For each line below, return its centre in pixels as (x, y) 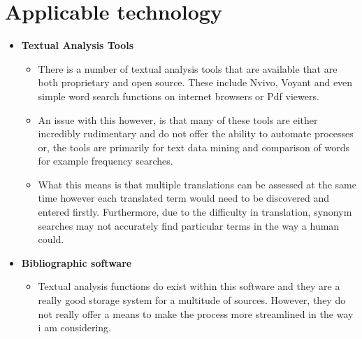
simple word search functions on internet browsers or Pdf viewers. (179, 96)
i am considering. (74, 327)
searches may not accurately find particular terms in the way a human (189, 225)
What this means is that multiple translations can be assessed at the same (197, 184)
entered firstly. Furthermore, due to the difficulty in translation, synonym (195, 212)
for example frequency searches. (106, 161)
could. (51, 239)
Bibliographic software (77, 262)
